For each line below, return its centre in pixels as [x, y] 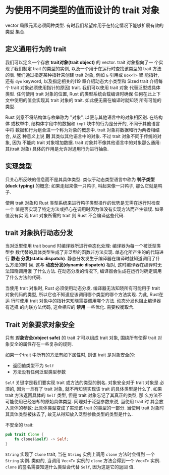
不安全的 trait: [19, 425]
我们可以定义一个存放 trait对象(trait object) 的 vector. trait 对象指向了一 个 [82, 62]
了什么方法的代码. [24, 277]
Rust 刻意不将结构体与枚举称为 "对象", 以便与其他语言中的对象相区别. [77, 117]
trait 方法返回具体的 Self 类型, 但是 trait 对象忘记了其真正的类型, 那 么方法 [81, 395]
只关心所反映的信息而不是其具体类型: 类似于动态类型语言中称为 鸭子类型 [80, 179]
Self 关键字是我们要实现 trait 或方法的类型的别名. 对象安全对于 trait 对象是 [82, 383]
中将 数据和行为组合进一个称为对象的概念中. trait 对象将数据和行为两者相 [80, 130]
